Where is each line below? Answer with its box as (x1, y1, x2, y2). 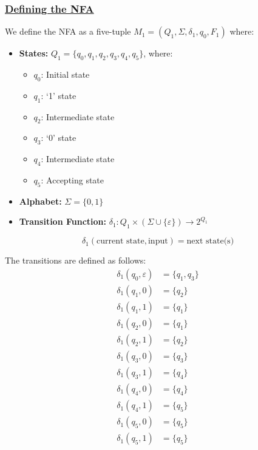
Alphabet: (19, 194, 62, 207)
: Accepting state (41, 174, 104, 186)
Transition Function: (19, 215, 106, 228)
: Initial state (41, 68, 90, 81)
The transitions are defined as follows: (5, 254, 146, 267)
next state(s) (186, 237, 234, 246)
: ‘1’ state (41, 89, 76, 101)
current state (97, 237, 144, 246)
